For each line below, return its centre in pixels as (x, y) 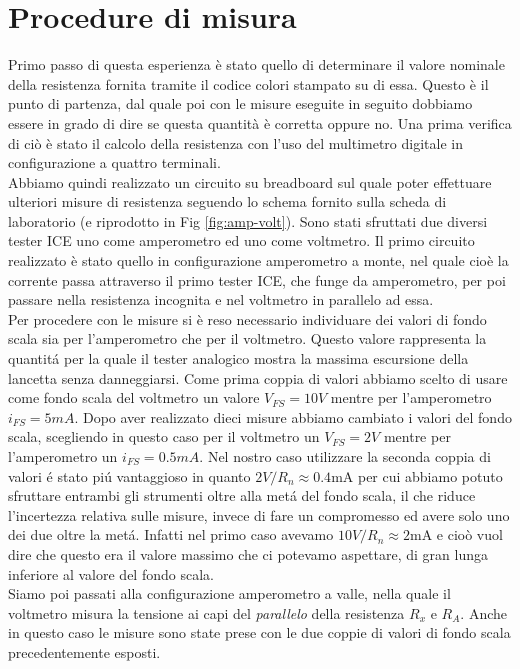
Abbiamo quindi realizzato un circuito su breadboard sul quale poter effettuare (250, 181)
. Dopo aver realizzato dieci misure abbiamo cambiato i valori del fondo (293, 416)
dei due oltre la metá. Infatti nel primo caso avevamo (171, 534)
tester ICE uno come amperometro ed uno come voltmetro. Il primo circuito (241, 240)
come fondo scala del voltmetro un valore (134, 397)
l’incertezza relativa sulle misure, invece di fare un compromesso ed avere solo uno (259, 514)
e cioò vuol (469, 534)
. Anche (484, 612)
